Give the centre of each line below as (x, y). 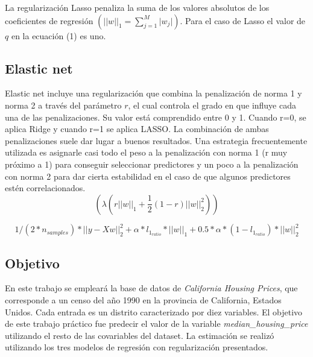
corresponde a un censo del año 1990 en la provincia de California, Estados (143, 300)
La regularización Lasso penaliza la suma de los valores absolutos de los (137, 7)
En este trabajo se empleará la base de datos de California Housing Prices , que (151, 288)
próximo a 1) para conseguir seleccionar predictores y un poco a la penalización (152, 164)
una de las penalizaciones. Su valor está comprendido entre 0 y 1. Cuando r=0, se (156, 117)
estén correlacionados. (45, 188)
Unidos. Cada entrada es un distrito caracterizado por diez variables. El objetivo (154, 311)
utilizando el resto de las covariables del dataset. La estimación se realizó (140, 335)
